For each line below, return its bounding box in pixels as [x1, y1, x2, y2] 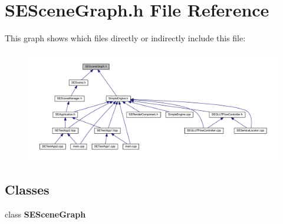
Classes [5, 180, 50, 199]
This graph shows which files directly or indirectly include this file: [5, 32, 246, 44]
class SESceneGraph [5, 208, 86, 220]
